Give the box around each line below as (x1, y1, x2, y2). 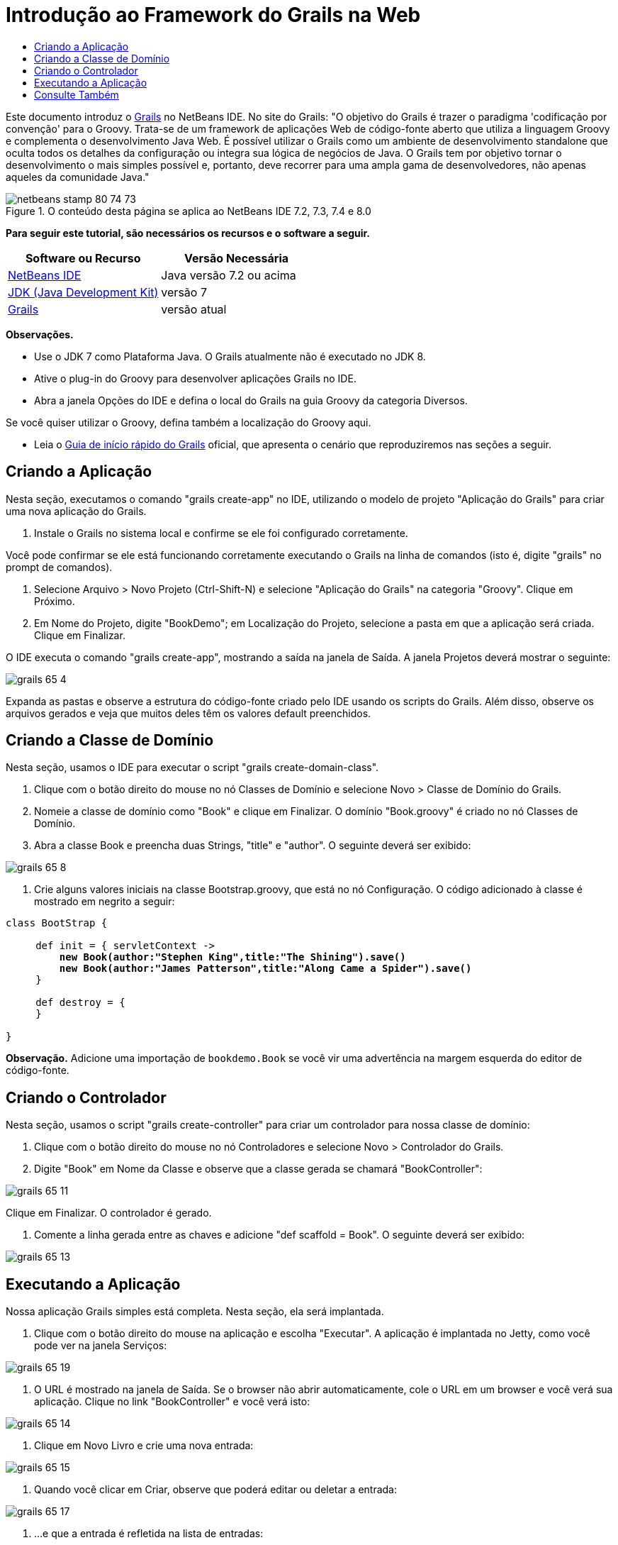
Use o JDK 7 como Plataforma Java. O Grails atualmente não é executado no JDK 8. (34, 350, 426, 362)
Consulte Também (34, 88, 119, 101)
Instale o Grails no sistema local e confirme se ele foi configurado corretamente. (34, 526, 408, 539)
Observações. (6, 328, 74, 340)
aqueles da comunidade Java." (6, 170, 150, 183)
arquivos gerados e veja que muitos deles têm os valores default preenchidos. (6, 707, 371, 719)
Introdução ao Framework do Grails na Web (6, 3, 421, 27)
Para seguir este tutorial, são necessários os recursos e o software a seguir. (6, 226, 371, 239)
